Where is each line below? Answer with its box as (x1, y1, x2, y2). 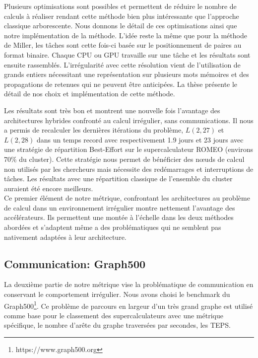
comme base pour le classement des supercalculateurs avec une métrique (4, 310, 223, 320)
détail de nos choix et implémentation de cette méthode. (4, 88, 175, 99)
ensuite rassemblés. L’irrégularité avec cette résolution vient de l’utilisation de (4, 59, 241, 70)
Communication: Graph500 (4, 256, 146, 271)
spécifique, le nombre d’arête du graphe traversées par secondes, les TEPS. (4, 320, 231, 330)
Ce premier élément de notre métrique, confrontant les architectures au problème (4, 193, 250, 203)
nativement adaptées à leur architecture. (4, 231, 127, 242)
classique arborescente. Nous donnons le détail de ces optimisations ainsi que (4, 20, 237, 31)
